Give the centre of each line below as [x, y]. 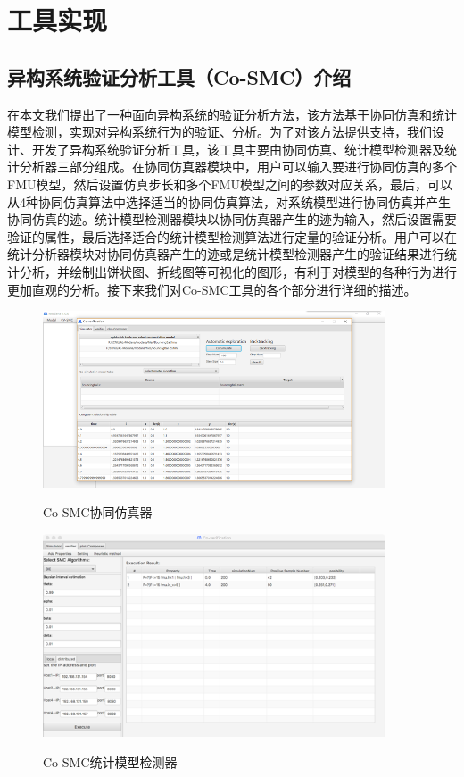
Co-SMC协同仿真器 [98, 512]
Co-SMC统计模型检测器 [110, 761]
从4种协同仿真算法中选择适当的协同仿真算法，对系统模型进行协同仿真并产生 [229, 201]
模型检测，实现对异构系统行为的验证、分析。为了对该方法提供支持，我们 [220, 132]
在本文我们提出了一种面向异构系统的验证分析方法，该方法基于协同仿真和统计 [232, 114]
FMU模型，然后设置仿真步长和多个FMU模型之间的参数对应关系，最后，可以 [230, 184]
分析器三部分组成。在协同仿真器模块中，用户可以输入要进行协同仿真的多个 [238, 167]
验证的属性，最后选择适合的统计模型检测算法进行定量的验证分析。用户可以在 [232, 236]
